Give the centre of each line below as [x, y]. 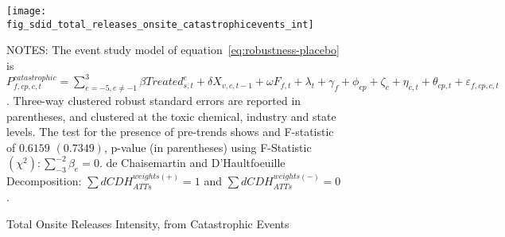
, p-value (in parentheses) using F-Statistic [208, 147]
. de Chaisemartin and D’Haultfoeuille [192, 163]
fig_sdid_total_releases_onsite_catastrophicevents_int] [160, 24]
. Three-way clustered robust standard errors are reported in [154, 101]
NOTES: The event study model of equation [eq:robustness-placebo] [173, 50]
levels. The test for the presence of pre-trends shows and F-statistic [170, 132]
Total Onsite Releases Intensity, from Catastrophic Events [148, 223]
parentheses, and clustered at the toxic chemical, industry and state [171, 116]
